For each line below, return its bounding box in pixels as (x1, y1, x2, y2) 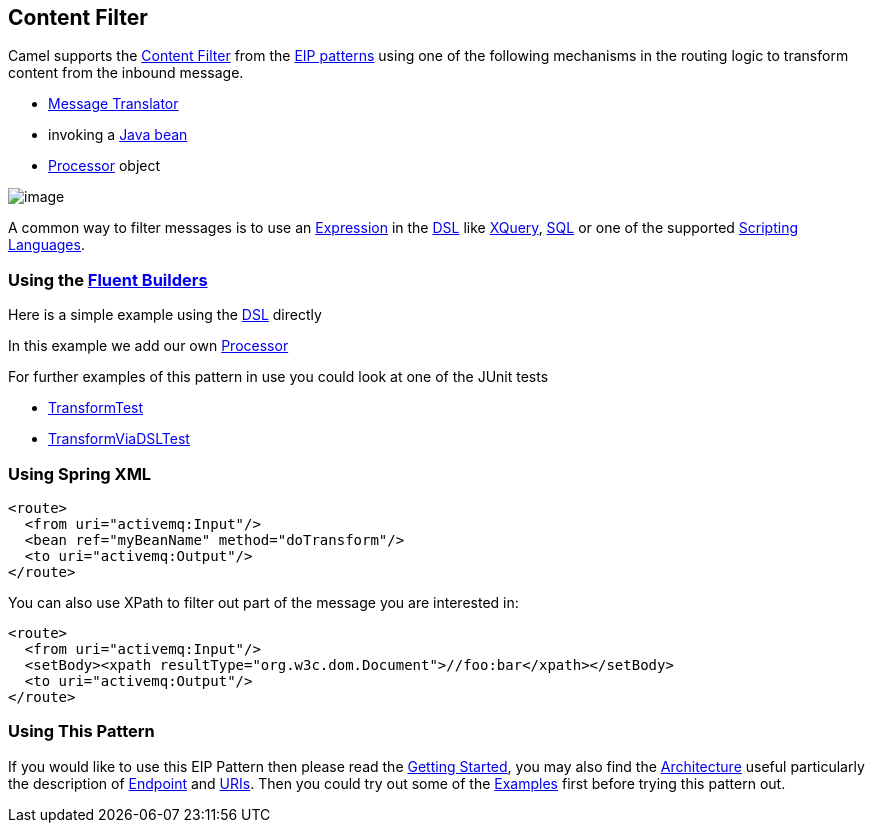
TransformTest (48, 399, 144, 417)
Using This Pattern (8, 721, 155, 742)
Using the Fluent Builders (8, 269, 208, 290)
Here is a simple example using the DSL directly (8, 306, 322, 324)
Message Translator (48, 95, 179, 113)
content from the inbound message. (8, 64, 244, 82)
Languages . (8, 236, 85, 254)
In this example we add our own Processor (8, 337, 289, 355)
